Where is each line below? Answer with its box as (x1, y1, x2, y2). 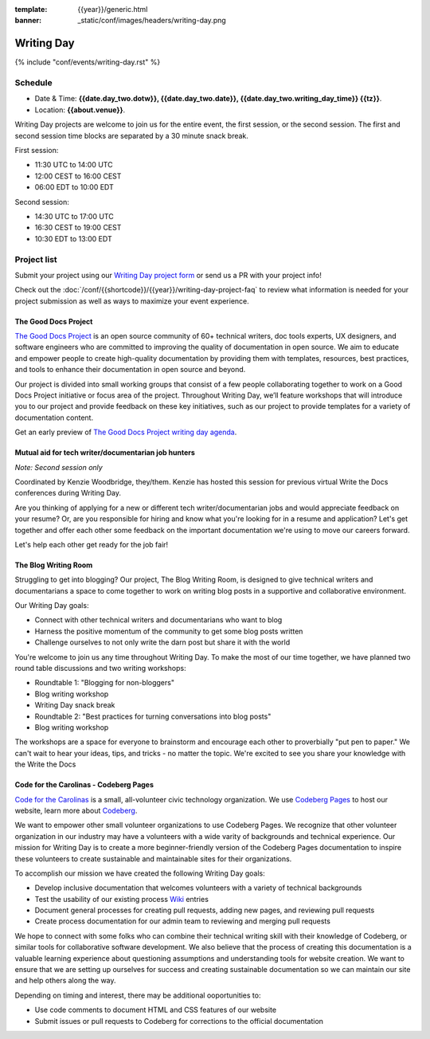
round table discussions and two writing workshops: (14, 664, 186, 673)
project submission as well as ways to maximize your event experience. (14, 296, 250, 306)
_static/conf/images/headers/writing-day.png (77, 16, 226, 25)
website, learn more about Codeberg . (14, 806, 138, 815)
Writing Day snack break (34, 700, 115, 710)
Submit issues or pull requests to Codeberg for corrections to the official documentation (34, 1016, 324, 1025)
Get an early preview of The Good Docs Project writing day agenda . (14, 427, 237, 437)
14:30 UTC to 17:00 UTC (34, 211, 115, 221)
